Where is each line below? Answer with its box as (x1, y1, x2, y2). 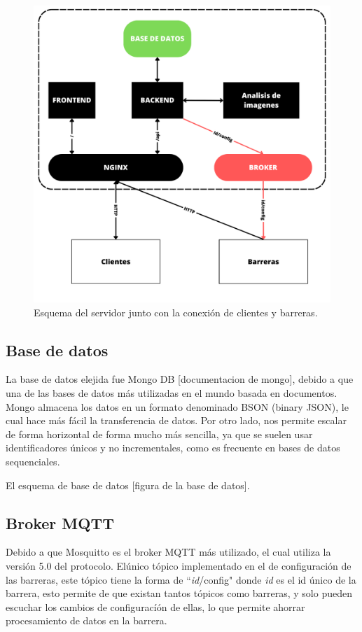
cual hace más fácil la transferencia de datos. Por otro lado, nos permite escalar (6, 413, 347, 428)
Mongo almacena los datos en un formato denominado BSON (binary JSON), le (6, 399, 349, 414)
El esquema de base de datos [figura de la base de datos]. (6, 477, 250, 492)
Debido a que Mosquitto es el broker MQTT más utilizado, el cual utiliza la (6, 545, 331, 559)
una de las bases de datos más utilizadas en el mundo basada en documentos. (6, 385, 337, 400)
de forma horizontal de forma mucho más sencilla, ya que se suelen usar (6, 426, 313, 441)
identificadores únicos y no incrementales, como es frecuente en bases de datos (6, 440, 340, 455)
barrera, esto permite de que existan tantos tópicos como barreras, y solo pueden (6, 586, 352, 601)
